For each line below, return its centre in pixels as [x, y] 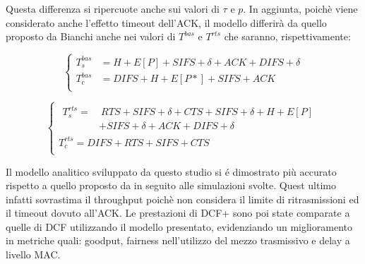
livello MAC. [33, 254]
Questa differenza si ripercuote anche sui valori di [113, 8]
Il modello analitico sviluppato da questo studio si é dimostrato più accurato [171, 171]
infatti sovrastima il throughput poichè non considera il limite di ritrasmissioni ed [182, 199]
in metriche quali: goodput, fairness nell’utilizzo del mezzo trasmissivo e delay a [178, 240]
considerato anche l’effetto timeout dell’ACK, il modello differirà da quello [166, 22]
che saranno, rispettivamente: [287, 36]
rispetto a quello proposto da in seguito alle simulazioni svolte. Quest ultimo [171, 185]
